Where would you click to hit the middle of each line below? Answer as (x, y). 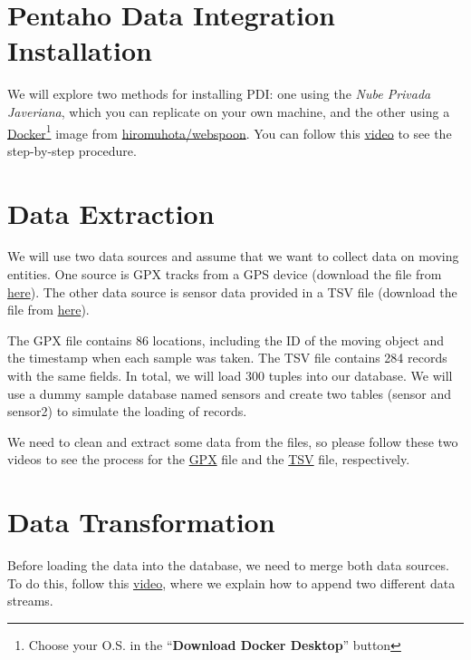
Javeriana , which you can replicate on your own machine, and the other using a (229, 111)
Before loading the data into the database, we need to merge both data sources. (228, 565)
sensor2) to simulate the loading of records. (127, 411)
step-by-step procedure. (72, 150)
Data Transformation (141, 522)
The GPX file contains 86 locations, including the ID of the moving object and (226, 340)
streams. (30, 601)
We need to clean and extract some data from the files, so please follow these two (233, 441)
